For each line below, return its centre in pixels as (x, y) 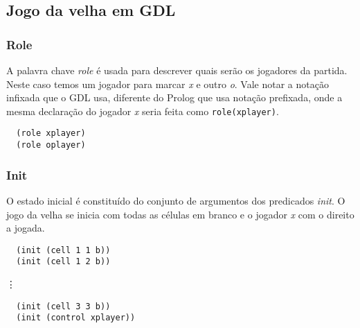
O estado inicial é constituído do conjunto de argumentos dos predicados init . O (176, 200)
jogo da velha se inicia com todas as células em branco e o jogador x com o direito (180, 214)
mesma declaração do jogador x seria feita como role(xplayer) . (143, 111)
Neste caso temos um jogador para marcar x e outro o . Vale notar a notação (168, 84)
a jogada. (26, 228)
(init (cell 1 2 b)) (63, 262)
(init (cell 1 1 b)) (63, 250)
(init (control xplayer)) (76, 318)
